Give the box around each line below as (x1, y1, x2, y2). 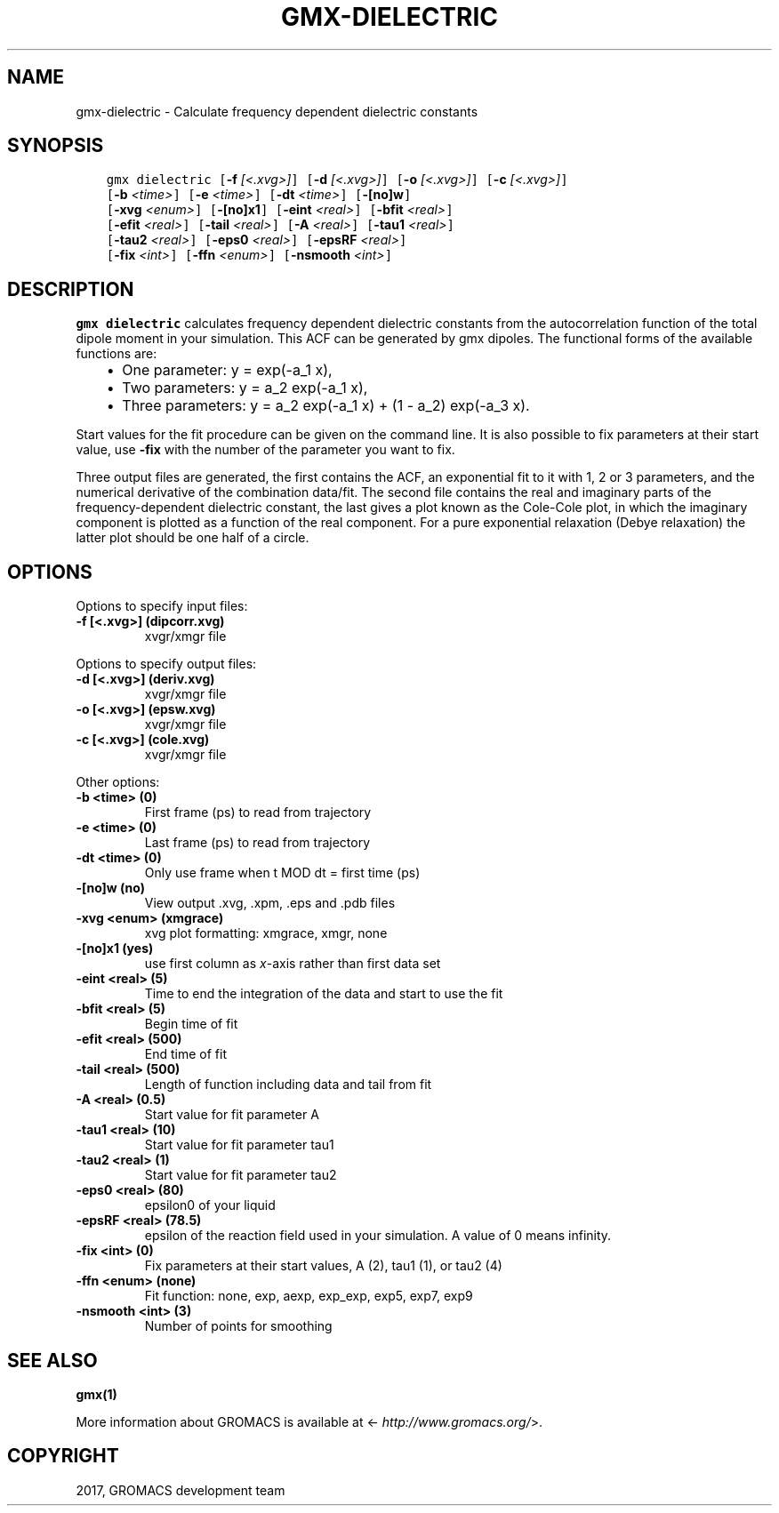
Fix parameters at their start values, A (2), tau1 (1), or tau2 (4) (144, 1258, 502, 1274)
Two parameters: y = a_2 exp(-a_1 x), (122, 379, 368, 397)
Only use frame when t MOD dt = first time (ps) (144, 865, 421, 881)
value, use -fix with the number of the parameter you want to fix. (76, 442, 455, 458)
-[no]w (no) (76, 880, 146, 896)
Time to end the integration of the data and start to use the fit (144, 986, 503, 1002)
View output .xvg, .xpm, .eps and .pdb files (144, 895, 396, 911)
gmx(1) (76, 1386, 117, 1402)
